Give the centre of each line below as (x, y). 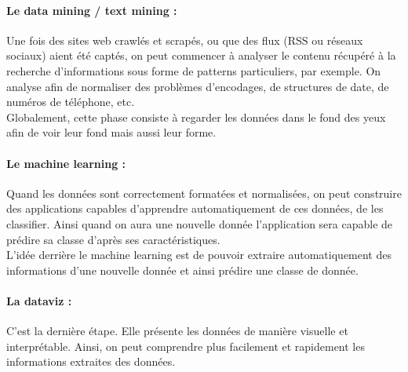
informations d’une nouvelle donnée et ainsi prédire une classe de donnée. (182, 270)
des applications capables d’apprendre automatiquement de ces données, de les (195, 208)
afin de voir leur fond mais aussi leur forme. (111, 132)
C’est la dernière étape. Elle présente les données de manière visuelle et (177, 331)
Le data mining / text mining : (92, 10)
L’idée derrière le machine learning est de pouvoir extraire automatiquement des (199, 255)
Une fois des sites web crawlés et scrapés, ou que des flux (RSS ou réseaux (185, 40)
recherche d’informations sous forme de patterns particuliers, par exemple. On (194, 70)
